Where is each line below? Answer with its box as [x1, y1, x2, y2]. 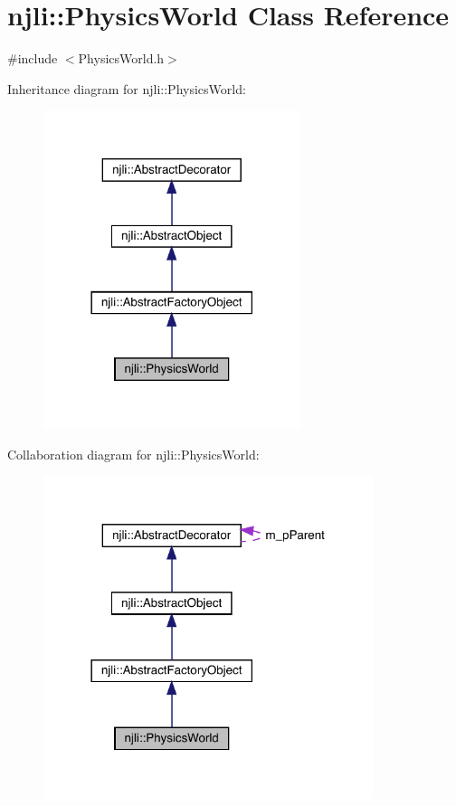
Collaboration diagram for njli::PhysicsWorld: [7, 444, 260, 463]
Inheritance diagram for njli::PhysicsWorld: [7, 79, 246, 98]
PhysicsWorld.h [78, 49, 165, 68]
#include [7, 49, 58, 68]
